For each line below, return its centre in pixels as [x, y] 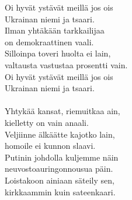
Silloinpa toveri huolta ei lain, [58, 53]
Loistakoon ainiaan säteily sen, [60, 180]
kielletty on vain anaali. [47, 122]
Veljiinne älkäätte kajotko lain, [60, 134]
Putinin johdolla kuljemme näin [62, 157]
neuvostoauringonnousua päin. [59, 169]
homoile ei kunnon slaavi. [50, 146]
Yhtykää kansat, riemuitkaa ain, [62, 111]
